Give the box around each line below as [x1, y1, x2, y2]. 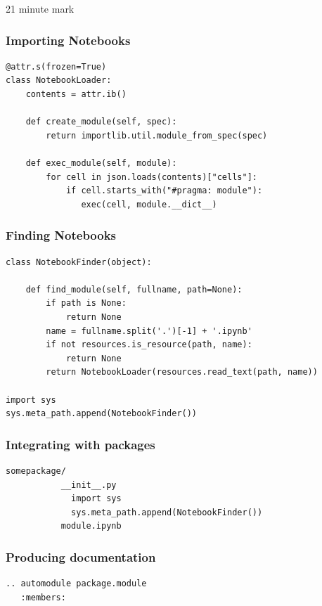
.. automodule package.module [6, 579, 147, 589]
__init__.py [60, 479, 117, 490]
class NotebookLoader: [6, 75, 112, 86]
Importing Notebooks [6, 31, 131, 49]
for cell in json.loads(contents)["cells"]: [46, 172, 257, 182]
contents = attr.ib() [25, 89, 127, 99]
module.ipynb [60, 521, 122, 531]
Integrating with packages [6, 435, 155, 453]
